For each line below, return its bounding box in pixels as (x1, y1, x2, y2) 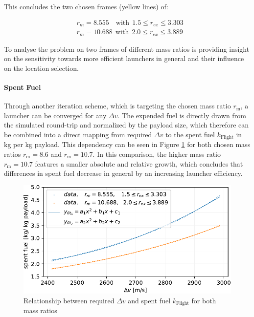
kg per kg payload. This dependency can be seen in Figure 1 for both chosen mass (4, 139, 251, 149)
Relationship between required (23, 295, 115, 305)
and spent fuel (128, 295, 171, 305)
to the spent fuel (165, 129, 215, 139)
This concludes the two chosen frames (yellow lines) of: (4, 1, 168, 11)
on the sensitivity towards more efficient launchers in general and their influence (4, 53, 244, 63)
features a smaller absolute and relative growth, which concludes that (35, 158, 243, 169)
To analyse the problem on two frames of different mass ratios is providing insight (4, 43, 250, 54)
